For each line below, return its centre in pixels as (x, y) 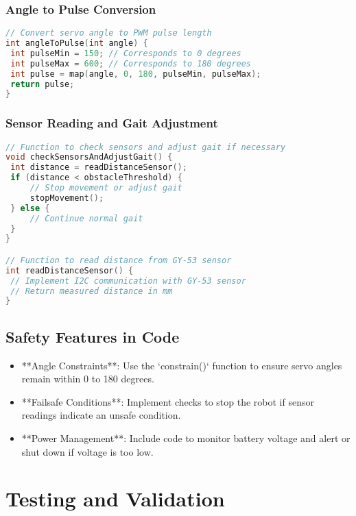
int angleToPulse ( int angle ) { (77, 44)
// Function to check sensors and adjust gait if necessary (146, 147)
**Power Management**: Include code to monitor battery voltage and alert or (186, 438)
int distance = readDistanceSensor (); (99, 168)
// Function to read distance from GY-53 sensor (119, 260)
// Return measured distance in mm (92, 291)
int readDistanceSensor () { (70, 270)
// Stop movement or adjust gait (106, 188)
